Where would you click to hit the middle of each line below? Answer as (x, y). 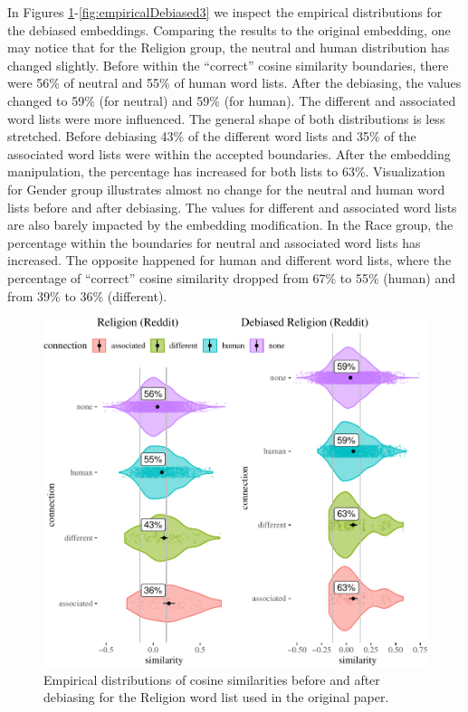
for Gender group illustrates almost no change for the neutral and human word (226, 189)
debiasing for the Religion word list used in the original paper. (216, 697)
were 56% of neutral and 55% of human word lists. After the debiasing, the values (234, 83)
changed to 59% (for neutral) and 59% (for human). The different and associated (232, 100)
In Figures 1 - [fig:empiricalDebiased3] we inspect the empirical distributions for (225, 12)
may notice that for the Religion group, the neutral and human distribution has (229, 47)
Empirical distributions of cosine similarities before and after (212, 679)
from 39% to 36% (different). (87, 295)
